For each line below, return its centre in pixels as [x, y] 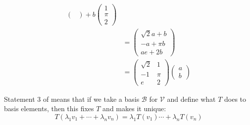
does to [235, 99]
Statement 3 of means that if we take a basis [72, 99]
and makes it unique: [134, 108]
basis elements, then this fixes [49, 108]
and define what [191, 99]
